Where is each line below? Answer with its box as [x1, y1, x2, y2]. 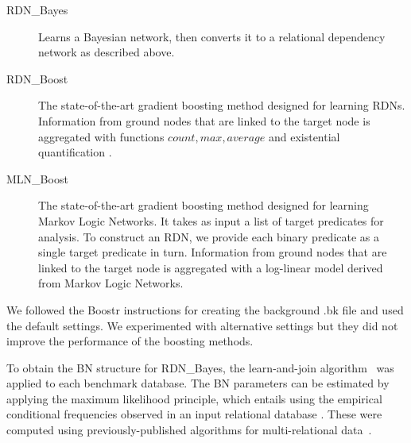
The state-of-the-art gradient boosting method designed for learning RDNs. [38, 97, 405, 114]
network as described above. [38, 44, 175, 60]
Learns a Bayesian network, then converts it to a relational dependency [38, 28, 386, 44]
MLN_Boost [6, 170, 68, 187]
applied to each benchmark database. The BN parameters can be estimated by [6, 375, 390, 391]
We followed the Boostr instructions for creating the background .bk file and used [6, 301, 404, 318]
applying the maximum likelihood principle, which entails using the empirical [6, 390, 382, 406]
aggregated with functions [38, 128, 165, 144]
